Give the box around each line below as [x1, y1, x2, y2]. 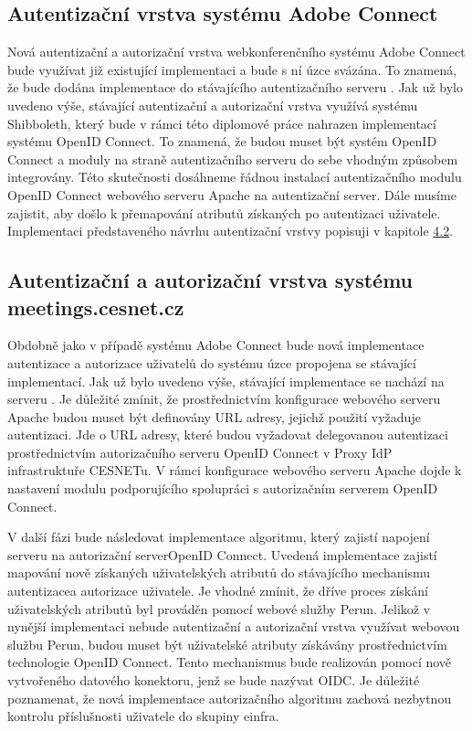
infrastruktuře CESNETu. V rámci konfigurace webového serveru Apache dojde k [7, 461, 462, 480]
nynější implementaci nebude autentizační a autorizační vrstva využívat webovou [7, 617, 460, 636]
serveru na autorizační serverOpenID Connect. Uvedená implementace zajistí [7, 545, 437, 564]
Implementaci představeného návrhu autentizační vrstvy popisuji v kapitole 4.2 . [7, 221, 454, 240]
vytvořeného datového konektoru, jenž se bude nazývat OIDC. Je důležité [7, 671, 420, 690]
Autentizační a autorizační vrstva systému [7, 266, 414, 294]
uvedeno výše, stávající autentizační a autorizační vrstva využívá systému [7, 95, 418, 114]
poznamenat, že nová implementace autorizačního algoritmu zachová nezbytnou [7, 688, 452, 707]
